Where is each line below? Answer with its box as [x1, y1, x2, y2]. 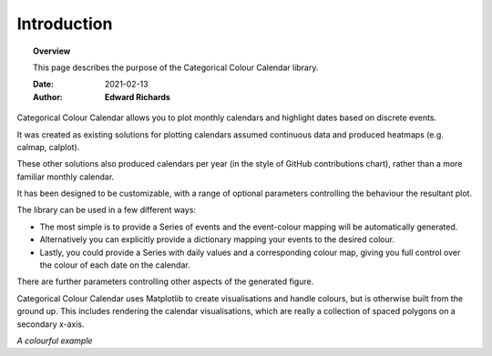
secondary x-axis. [16, 319, 86, 330]
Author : [33, 91, 64, 102]
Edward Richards [105, 91, 170, 102]
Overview [33, 46, 71, 56]
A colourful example [16, 335, 93, 346]
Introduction [16, 14, 113, 34]
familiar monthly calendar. [16, 171, 115, 182]
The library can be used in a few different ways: [16, 205, 196, 216]
